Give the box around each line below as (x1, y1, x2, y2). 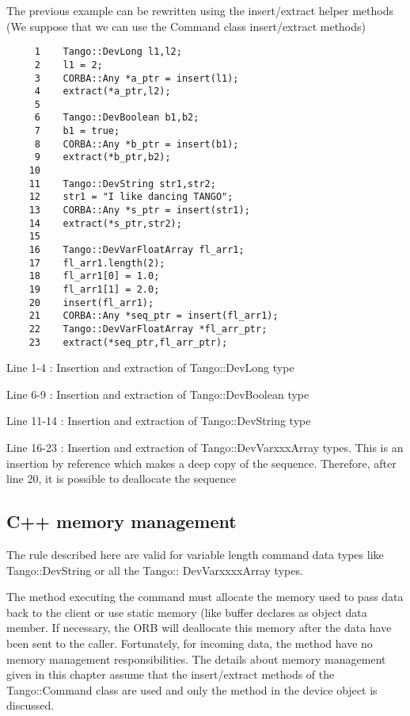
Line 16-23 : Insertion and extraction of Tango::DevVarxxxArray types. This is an (6, 439, 404, 456)
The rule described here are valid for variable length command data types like (6, 546, 384, 563)
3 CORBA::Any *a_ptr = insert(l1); (34, 72, 239, 84)
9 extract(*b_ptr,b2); (34, 151, 171, 163)
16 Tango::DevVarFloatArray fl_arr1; (28, 244, 245, 256)
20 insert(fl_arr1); (28, 297, 154, 308)
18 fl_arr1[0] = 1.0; (28, 270, 160, 282)
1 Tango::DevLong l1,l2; (34, 46, 182, 58)
